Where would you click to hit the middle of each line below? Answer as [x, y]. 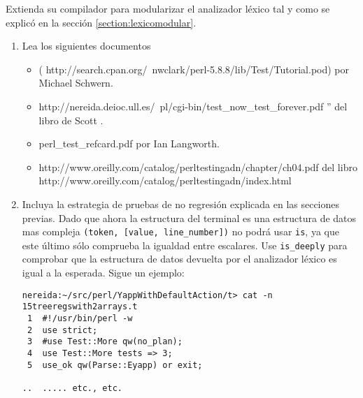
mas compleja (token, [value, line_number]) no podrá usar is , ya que [180, 231]
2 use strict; [62, 330]
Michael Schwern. [76, 83]
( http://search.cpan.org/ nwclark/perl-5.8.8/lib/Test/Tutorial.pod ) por [194, 69]
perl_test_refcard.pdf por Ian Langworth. [129, 143]
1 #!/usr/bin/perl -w [80, 318]
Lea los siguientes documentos [86, 46]
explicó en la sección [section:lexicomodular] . [101, 22]
